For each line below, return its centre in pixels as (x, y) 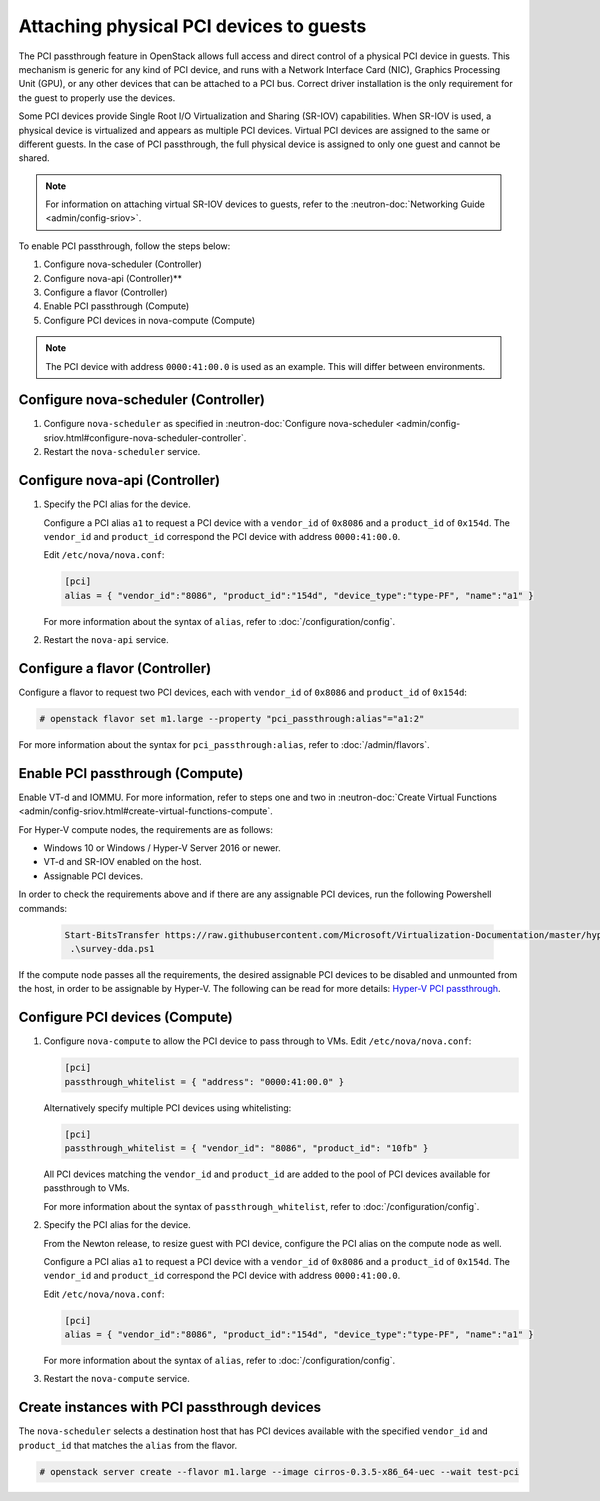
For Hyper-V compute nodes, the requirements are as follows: (146, 829)
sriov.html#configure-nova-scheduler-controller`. (145, 437)
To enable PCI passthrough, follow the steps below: (124, 246)
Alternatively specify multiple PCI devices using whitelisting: (167, 1107)
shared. (34, 158)
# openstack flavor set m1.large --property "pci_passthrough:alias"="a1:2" (232, 718)
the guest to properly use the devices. (97, 97)
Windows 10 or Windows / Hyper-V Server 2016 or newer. (162, 848)
